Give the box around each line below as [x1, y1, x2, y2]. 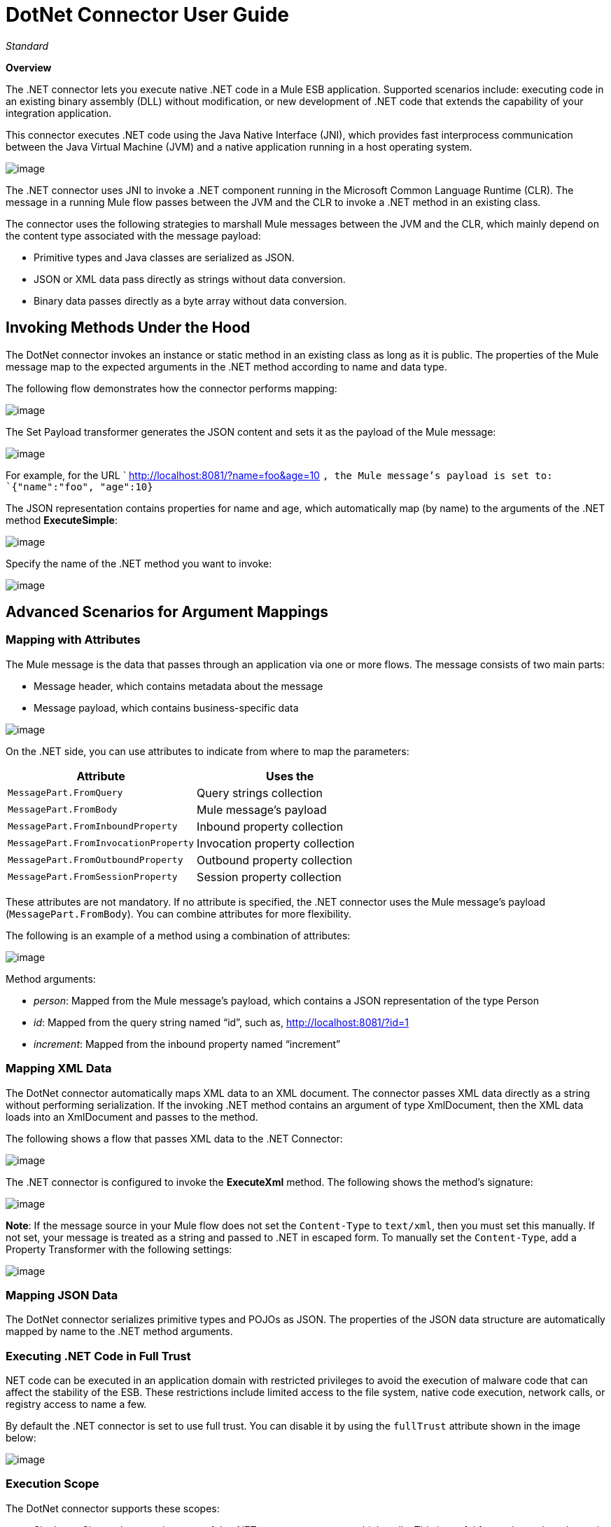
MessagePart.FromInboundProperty [8, 821, 178, 832]
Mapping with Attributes [6, 633, 141, 647]
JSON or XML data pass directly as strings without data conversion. [34, 272, 346, 285]
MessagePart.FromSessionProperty [8, 871, 178, 883]
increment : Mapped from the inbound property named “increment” [34, 1037, 341, 1050]
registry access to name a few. [6, 1398, 147, 1411]
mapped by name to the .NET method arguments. [6, 1325, 233, 1338]
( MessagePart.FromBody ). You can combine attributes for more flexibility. [6, 907, 352, 920]
